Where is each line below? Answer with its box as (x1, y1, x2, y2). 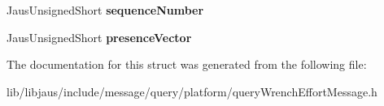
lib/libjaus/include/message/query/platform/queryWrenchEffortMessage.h (7, 83, 377, 100)
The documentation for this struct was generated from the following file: (7, 56, 367, 73)
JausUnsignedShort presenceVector (7, 28, 192, 45)
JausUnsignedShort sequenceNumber (7, 2, 204, 18)
